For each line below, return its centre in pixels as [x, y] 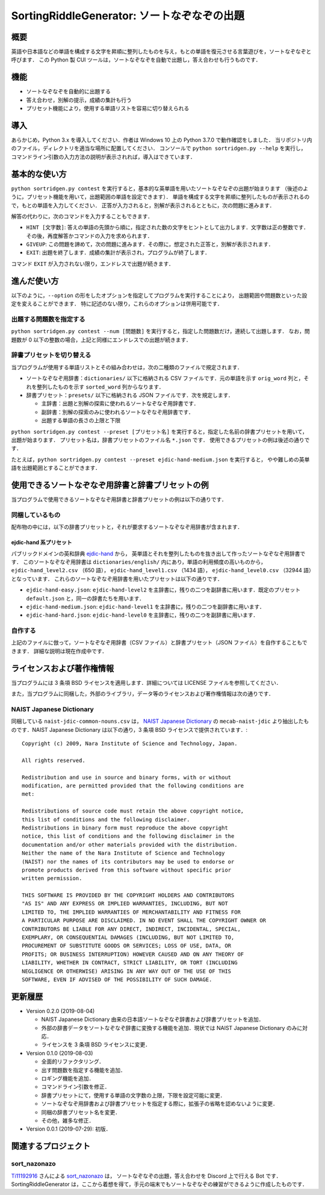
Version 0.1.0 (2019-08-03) [60, 1053]
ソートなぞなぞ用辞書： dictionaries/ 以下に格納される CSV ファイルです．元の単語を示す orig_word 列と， [165, 378]
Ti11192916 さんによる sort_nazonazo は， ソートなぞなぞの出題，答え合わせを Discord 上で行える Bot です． [146, 1176]
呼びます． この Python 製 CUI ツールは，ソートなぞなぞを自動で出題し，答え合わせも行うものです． [136, 60]
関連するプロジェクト [51, 1147]
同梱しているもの [36, 515]
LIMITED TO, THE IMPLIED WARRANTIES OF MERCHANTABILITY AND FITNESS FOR [131, 912]
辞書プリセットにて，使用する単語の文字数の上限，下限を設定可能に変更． [133, 1095]
